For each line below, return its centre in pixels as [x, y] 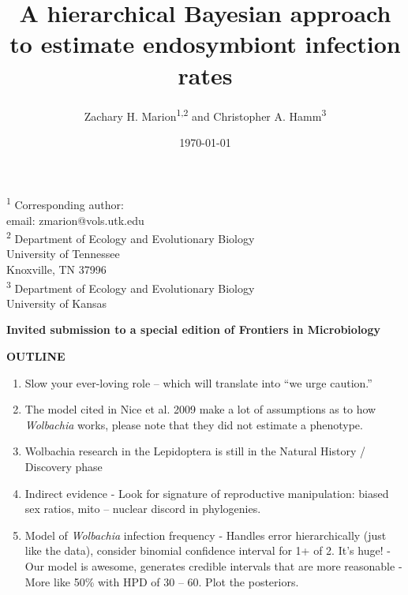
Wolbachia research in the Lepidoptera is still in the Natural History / [195, 451]
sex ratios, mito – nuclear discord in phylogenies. [143, 509]
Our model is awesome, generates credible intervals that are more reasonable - [213, 566]
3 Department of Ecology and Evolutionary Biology [131, 286]
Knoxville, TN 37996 [56, 269]
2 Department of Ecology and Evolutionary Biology [131, 237]
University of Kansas [57, 303]
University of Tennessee [63, 254]
